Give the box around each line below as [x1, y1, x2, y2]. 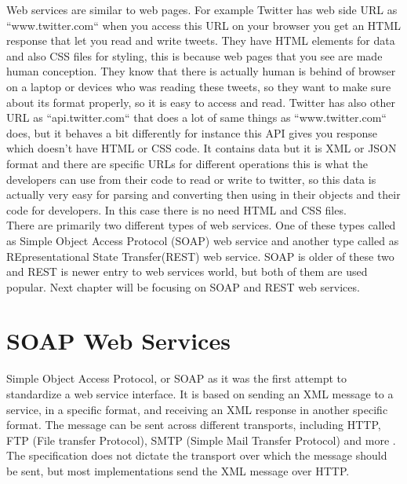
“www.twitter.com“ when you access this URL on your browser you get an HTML [6, 16, 402, 33]
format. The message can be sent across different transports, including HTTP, [6, 416, 381, 433]
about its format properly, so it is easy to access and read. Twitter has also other [6, 93, 395, 110]
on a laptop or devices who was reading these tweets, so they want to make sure [6, 78, 391, 94]
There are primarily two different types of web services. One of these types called [6, 217, 396, 233]
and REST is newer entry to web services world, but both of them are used [6, 263, 368, 280]
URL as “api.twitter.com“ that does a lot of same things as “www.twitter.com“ [6, 109, 387, 126]
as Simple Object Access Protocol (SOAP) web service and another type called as [6, 232, 399, 248]
